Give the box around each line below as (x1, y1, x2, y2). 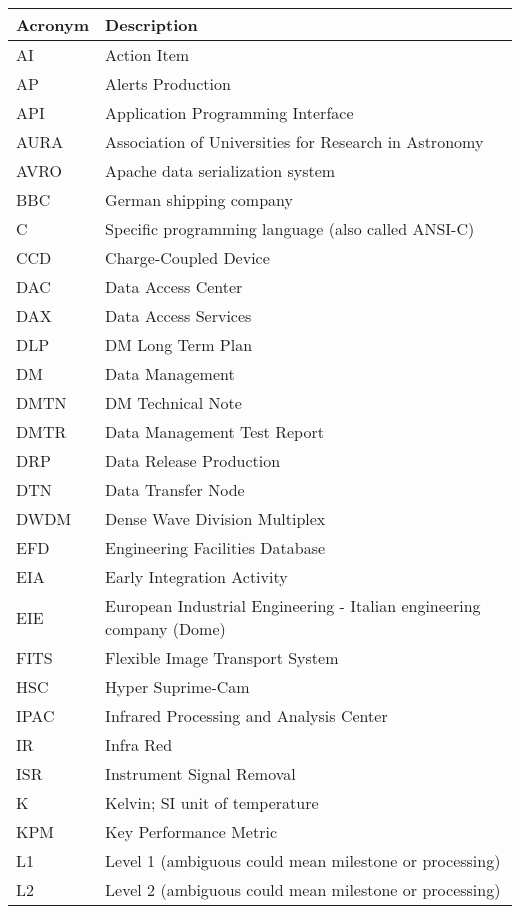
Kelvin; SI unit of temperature (105, 791, 319, 814)
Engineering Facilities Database (105, 536, 326, 559)
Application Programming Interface (105, 101, 354, 124)
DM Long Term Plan (105, 333, 253, 356)
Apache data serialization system (105, 159, 336, 182)
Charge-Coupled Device (105, 246, 270, 269)
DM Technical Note (105, 391, 242, 414)
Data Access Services (105, 304, 252, 327)
